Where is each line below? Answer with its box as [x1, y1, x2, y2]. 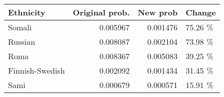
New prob [137, 6, 178, 18]
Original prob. [73, 6, 130, 18]
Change [185, 6, 216, 18]
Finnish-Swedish [8, 65, 65, 76]
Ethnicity [8, 6, 46, 18]
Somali [8, 21, 32, 33]
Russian [8, 36, 36, 47]
